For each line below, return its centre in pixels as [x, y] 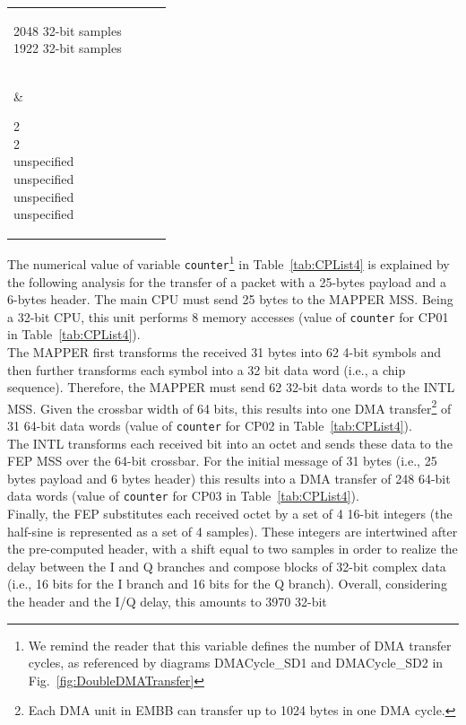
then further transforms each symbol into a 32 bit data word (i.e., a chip [207, 369]
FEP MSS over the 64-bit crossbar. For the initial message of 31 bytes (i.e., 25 [222, 461]
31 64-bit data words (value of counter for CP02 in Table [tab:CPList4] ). [210, 425]
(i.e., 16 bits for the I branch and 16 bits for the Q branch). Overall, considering [227, 584]
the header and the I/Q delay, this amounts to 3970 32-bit [167, 602]
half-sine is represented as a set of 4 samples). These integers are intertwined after [233, 531]
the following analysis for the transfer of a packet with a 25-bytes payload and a [227, 281]
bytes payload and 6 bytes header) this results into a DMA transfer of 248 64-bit [229, 478]
